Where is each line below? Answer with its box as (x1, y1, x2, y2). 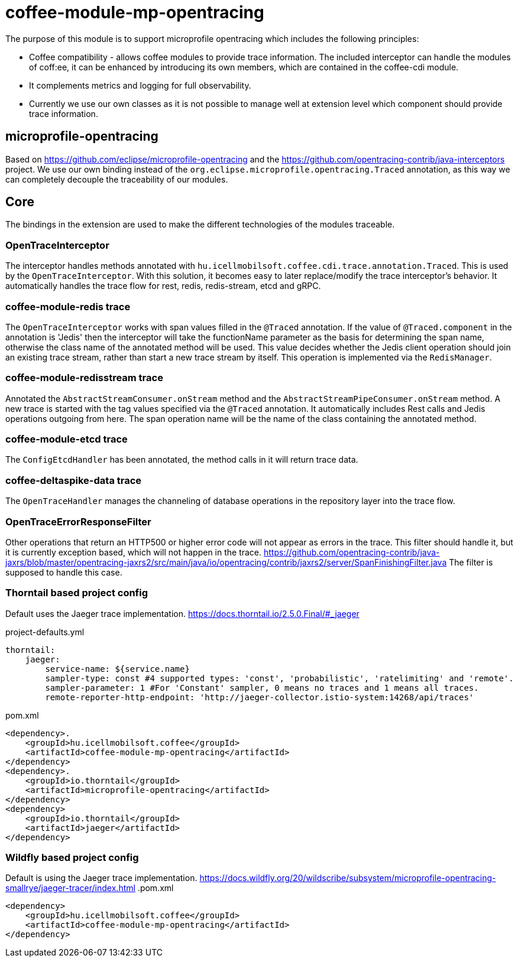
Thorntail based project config (5, 587, 148, 599)
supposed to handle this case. (5, 567, 122, 577)
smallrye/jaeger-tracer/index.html (5, 883, 135, 893)
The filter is (449, 557, 493, 567)
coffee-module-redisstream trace (5, 372, 163, 384)
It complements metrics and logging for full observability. (29, 80, 251, 90)
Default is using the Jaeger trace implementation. (5, 873, 198, 883)
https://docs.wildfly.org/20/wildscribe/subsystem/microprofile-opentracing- (199, 873, 496, 883)
